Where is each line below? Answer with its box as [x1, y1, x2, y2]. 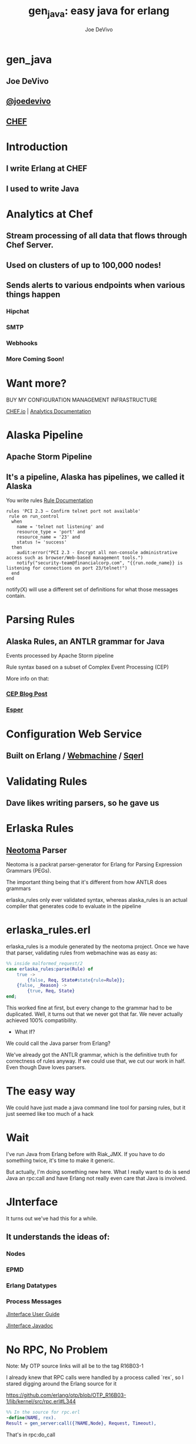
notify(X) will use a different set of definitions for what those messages [6, 586, 178, 593]
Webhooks [6, 339, 38, 347]
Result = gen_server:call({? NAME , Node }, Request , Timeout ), [6, 1420, 157, 1426]
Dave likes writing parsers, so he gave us [6, 798, 160, 808]
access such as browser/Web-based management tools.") [6, 555, 144, 561]
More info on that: [6, 675, 49, 682]
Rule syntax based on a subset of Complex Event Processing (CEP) [6, 663, 169, 671]
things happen [6, 290, 61, 300]
